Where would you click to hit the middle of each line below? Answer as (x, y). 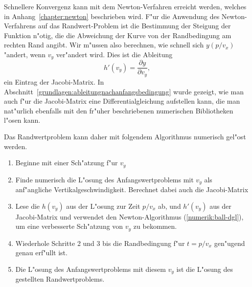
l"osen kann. (22, 120)
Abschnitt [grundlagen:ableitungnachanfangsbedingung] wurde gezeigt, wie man (124, 91)
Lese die (28, 206)
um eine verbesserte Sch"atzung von (69, 226)
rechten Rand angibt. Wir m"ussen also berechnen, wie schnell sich (104, 45)
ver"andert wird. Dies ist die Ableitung (114, 54)
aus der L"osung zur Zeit (103, 206)
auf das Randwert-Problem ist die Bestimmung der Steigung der (134, 26)
